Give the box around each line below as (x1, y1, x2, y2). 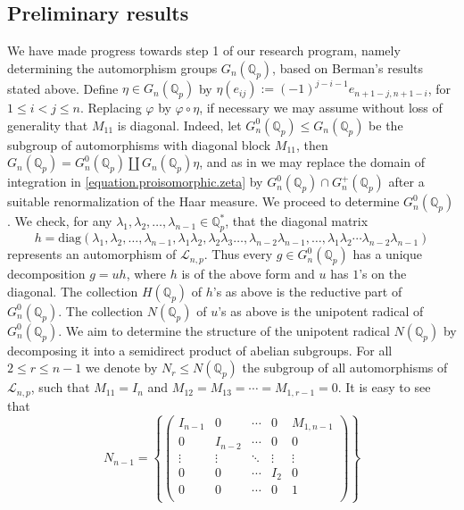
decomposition (7, 264, 86, 283)
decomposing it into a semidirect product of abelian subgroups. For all (7, 340, 393, 359)
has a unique (352, 245, 422, 263)
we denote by (85, 358, 158, 377)
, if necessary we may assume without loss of (199, 98, 443, 117)
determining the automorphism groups (7, 58, 218, 77)
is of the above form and (181, 264, 315, 283)
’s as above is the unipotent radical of (218, 301, 424, 320)
